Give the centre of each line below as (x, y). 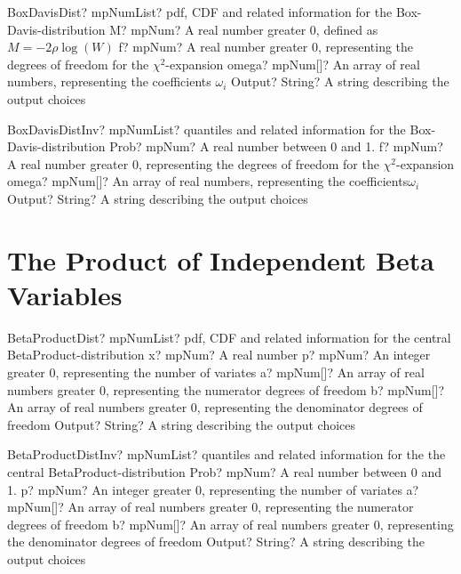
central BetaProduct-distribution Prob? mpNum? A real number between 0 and (224, 472)
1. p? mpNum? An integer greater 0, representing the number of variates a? (213, 489)
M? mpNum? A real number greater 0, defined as (244, 29)
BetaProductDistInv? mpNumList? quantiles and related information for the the (227, 454)
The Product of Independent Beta (221, 259)
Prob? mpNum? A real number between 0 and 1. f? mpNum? (276, 146)
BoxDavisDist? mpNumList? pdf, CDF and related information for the (200, 12)
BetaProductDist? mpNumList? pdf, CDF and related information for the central (229, 337)
